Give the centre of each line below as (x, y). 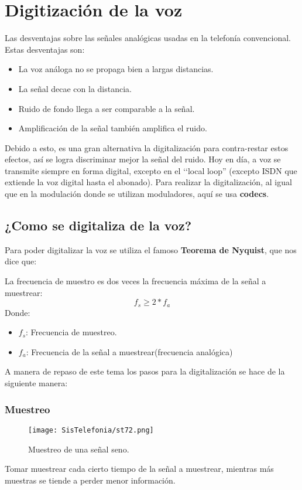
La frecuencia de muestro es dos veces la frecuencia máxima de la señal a (135, 281)
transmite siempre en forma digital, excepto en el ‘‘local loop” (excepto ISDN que (151, 170)
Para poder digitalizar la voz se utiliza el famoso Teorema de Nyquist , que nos (151, 249)
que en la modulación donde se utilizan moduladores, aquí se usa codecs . (137, 194)
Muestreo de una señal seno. (79, 449)
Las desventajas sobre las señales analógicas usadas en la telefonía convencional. (148, 38)
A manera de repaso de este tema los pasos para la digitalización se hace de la (145, 371)
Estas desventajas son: (45, 49)
